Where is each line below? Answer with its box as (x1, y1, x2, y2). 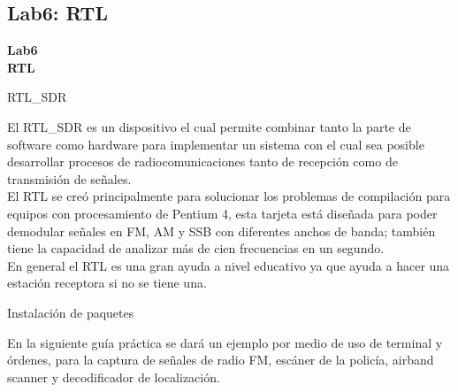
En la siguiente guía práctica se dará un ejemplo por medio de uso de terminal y (7, 333, 443, 351)
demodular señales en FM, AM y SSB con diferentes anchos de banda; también (7, 221, 436, 240)
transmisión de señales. (7, 169, 132, 188)
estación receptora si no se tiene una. (7, 273, 207, 292)
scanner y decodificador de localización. (7, 367, 220, 386)
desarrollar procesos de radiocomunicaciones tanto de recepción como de (7, 152, 398, 171)
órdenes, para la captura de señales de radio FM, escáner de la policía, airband (7, 350, 434, 369)
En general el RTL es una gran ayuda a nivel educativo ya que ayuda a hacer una (7, 256, 450, 274)
